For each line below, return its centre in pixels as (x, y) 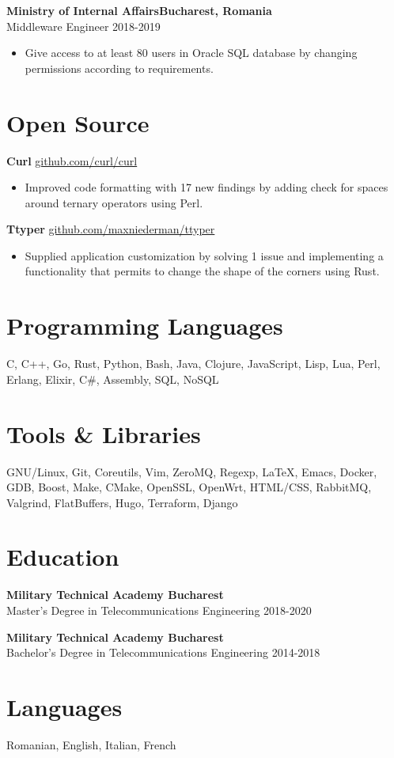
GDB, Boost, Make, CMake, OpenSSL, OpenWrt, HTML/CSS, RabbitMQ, (189, 487)
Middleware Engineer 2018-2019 (83, 26)
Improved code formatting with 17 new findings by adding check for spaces (206, 187)
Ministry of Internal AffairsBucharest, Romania (139, 10)
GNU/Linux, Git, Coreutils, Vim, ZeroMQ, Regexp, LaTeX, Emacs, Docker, (192, 471)
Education (63, 557)
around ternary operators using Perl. (114, 202)
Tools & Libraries (104, 433)
